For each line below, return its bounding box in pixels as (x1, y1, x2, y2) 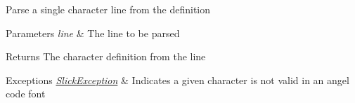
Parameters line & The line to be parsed (6, 25, 180, 40)
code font (6, 86, 46, 101)
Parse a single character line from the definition (6, 2, 211, 16)
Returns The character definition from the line (6, 49, 206, 64)
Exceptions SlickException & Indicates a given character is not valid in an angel (6, 72, 349, 87)
